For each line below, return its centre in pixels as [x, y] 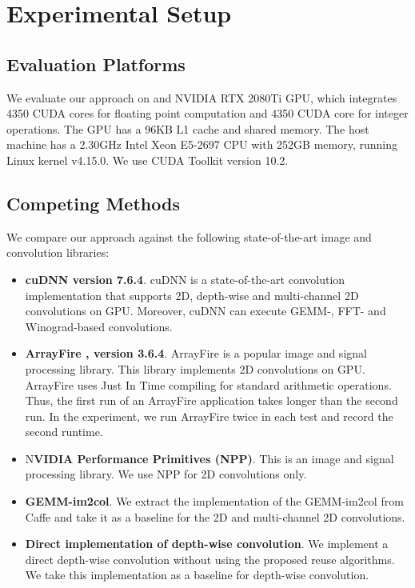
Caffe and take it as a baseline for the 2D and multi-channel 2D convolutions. [215, 516]
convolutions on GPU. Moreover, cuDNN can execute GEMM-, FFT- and [206, 311]
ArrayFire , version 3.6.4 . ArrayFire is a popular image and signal [196, 353]
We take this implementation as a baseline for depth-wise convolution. [197, 575]
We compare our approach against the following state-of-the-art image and [189, 236]
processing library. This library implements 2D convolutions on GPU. [195, 368]
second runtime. [64, 432]
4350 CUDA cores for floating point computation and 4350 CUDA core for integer [207, 113]
